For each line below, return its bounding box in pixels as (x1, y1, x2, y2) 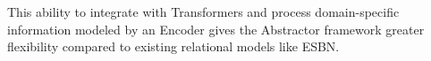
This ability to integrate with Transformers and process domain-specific (7, 3, 400, 20)
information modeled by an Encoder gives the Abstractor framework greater (7, 19, 425, 38)
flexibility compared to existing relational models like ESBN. (7, 37, 340, 56)
